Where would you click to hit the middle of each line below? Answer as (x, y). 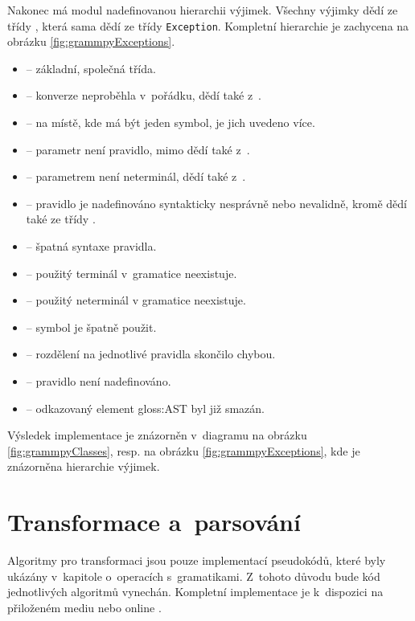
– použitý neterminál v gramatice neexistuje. (136, 300)
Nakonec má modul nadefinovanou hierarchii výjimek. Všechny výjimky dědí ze (203, 10)
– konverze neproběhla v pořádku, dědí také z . (144, 95)
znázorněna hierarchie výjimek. (84, 466)
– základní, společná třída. (91, 68)
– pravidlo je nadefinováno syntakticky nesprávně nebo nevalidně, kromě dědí (216, 203)
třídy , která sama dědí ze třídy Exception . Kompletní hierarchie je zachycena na (208, 25)
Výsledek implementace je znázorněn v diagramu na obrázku (157, 435)
